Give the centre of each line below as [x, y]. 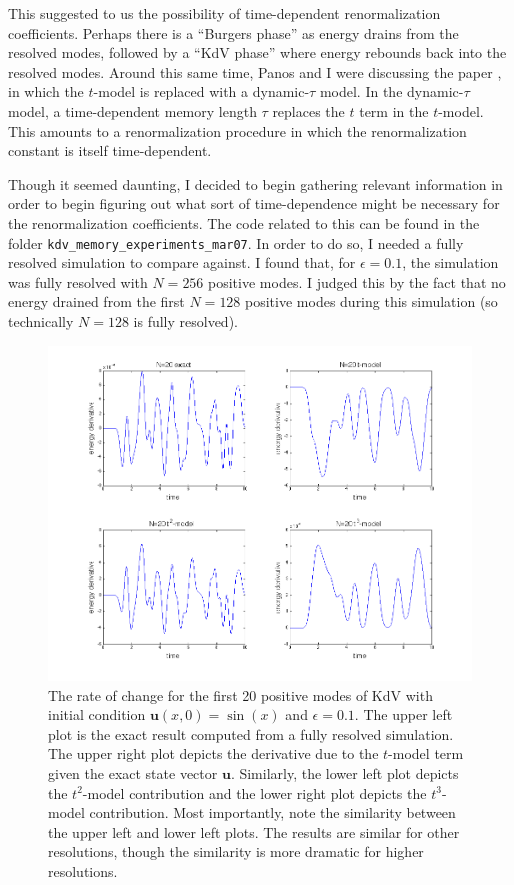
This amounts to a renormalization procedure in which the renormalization [237, 130]
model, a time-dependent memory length [132, 110]
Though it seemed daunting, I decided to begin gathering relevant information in [255, 183]
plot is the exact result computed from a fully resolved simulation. [251, 733]
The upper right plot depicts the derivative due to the [213, 753]
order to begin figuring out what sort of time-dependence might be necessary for [254, 203]
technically [41, 320]
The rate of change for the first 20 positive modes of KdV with [240, 694]
